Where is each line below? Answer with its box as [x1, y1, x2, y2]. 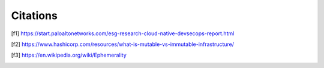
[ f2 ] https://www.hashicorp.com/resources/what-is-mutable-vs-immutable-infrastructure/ [11, 41, 234, 48]
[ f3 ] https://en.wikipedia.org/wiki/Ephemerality [11, 51, 127, 59]
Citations [11, 9, 58, 22]
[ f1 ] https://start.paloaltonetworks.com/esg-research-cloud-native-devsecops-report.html [11, 30, 235, 37]
